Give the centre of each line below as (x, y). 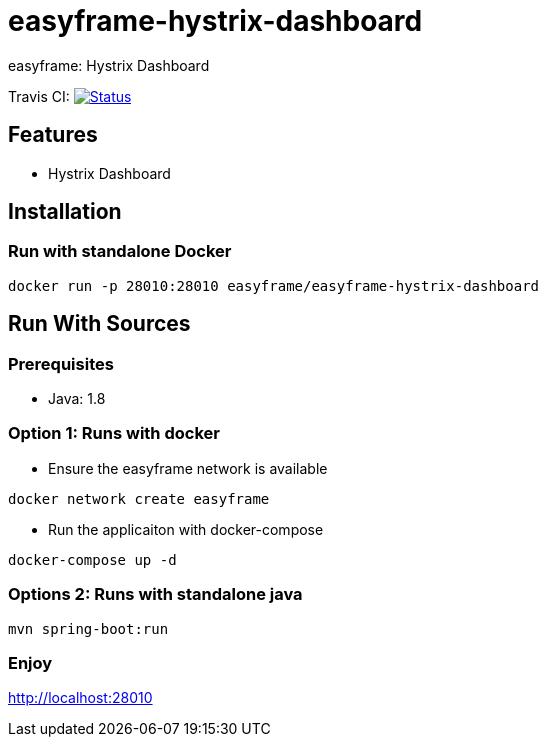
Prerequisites (61, 363)
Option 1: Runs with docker (114, 433)
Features (53, 135)
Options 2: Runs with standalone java (155, 594)
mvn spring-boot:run (88, 628)
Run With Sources (99, 324)
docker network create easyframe (139, 498)
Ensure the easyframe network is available (188, 468)
